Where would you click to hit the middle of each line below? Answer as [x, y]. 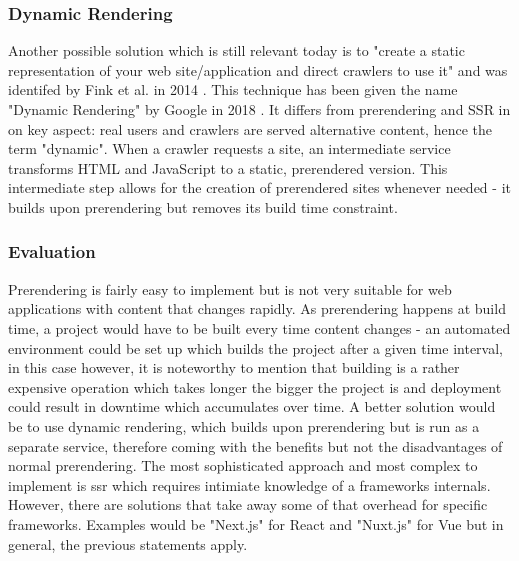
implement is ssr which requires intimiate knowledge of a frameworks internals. [249, 484]
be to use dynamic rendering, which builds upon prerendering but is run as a [244, 425]
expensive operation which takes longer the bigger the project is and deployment [255, 386]
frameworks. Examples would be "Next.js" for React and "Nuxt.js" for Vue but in [256, 523]
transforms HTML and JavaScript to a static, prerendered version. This [228, 167]
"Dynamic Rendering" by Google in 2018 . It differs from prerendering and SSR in [259, 109]
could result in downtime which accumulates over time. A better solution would [252, 406]
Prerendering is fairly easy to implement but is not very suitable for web [230, 288]
